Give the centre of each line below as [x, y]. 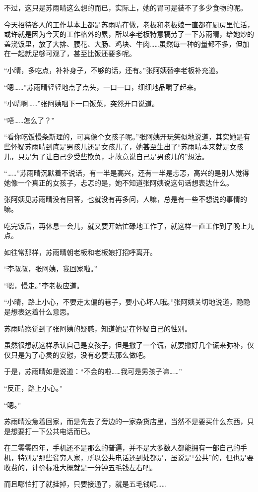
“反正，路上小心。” [33, 388]
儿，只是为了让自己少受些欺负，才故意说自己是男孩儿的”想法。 [106, 156]
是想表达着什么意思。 [39, 312]
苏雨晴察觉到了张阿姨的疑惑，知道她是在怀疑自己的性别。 [98, 328]
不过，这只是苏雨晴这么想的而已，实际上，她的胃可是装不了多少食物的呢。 [126, 7]
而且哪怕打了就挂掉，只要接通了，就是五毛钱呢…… [85, 484]
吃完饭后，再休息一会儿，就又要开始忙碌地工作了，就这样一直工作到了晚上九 [129, 225]
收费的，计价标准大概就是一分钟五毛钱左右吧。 [80, 467]
